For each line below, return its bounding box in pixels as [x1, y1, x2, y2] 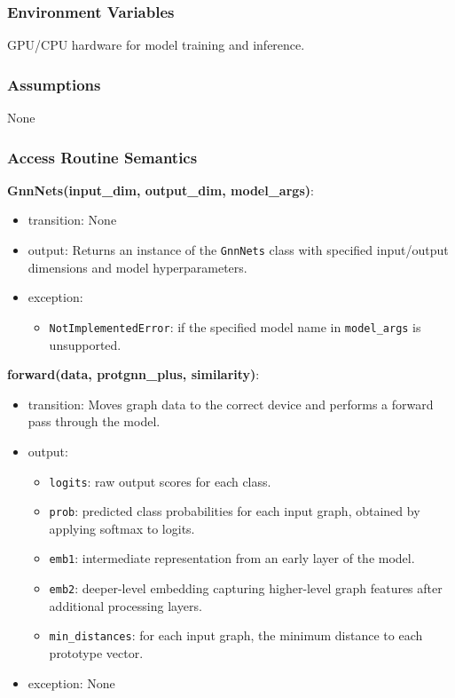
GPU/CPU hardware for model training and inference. [7, 36, 305, 54]
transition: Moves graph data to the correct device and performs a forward [27, 394, 434, 413]
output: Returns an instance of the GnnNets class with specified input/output [27, 241, 449, 259]
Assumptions [7, 73, 101, 95]
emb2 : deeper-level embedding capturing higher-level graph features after [49, 579, 443, 598]
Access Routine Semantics [7, 146, 198, 168]
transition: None [27, 210, 117, 229]
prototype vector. [49, 643, 144, 662]
